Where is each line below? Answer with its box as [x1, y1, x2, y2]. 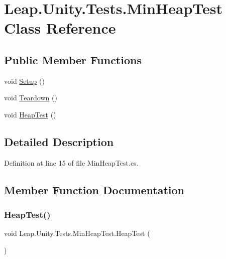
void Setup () [4, 75, 45, 86]
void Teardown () [4, 92, 57, 103]
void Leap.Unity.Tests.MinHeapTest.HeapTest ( [4, 228, 150, 238]
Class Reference [4, 18, 116, 38]
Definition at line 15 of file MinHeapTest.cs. [4, 157, 139, 168]
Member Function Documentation [4, 182, 185, 197]
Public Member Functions [4, 52, 142, 67]
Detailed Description [4, 134, 114, 149]
